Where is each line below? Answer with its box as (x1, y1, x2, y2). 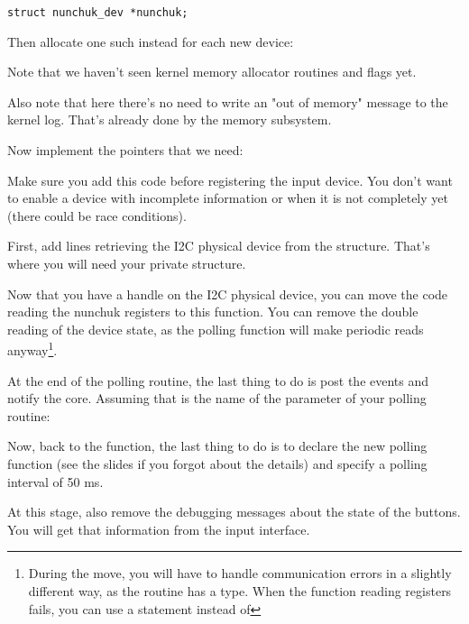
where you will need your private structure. (7, 254, 246, 272)
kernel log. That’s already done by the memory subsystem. (7, 110, 332, 129)
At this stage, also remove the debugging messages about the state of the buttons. (7, 502, 461, 521)
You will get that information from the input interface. (7, 519, 310, 538)
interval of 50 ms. (7, 472, 104, 491)
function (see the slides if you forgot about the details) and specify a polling (7, 454, 428, 473)
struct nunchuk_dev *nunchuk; (7, 6, 189, 19)
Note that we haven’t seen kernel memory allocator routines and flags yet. (7, 62, 417, 81)
